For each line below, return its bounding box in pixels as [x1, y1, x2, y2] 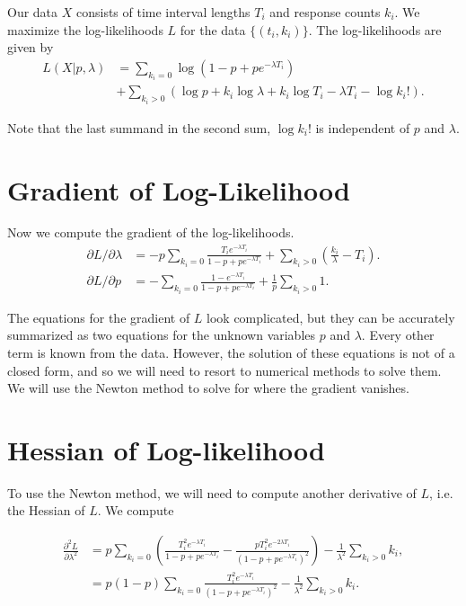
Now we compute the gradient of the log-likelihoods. [7, 223, 295, 242]
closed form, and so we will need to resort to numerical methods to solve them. [7, 361, 442, 379]
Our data [7, 3, 58, 21]
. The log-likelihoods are [308, 20, 442, 39]
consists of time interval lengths [75, 3, 251, 21]
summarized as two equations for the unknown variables [7, 325, 316, 344]
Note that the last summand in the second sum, [7, 118, 271, 137]
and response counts [269, 3, 381, 21]
